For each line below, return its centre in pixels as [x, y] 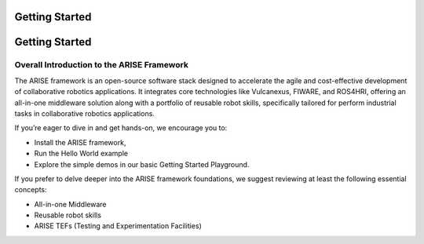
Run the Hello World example [81, 154]
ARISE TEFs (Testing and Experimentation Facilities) [118, 226]
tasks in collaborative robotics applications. [84, 113]
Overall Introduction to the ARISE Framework [101, 65]
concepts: [31, 190]
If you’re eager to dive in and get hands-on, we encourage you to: [121, 128]
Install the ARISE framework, [80, 142]
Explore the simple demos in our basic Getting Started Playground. [142, 164]
